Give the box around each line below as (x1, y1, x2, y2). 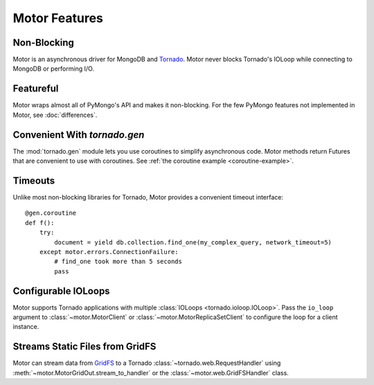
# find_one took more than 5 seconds (54, 258, 183, 266)
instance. (12, 323, 39, 331)
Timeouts (12, 174, 55, 186)
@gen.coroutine (25, 209, 77, 217)
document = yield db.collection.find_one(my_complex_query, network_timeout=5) (54, 238, 332, 246)
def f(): (25, 219, 55, 226)
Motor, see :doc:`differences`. (12, 111, 98, 119)
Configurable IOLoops (12, 285, 110, 297)
